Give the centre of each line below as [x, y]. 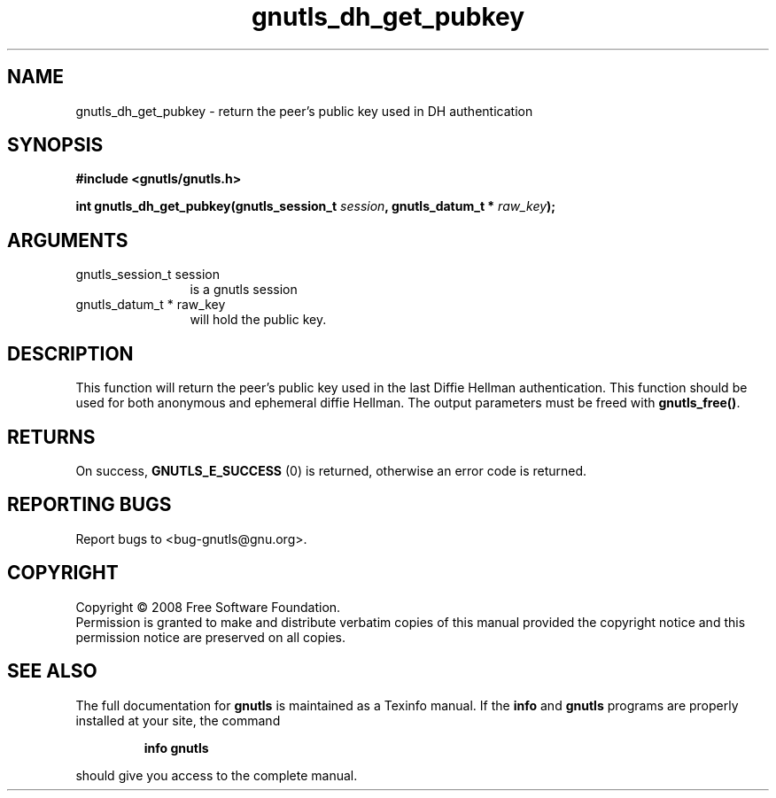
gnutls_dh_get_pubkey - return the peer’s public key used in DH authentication [304, 111]
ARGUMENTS [68, 240]
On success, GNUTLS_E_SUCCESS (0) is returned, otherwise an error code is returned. [331, 470]
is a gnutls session [244, 290]
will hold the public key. [258, 320]
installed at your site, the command [178, 720]
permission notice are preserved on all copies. [210, 637]
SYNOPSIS [55, 145]
